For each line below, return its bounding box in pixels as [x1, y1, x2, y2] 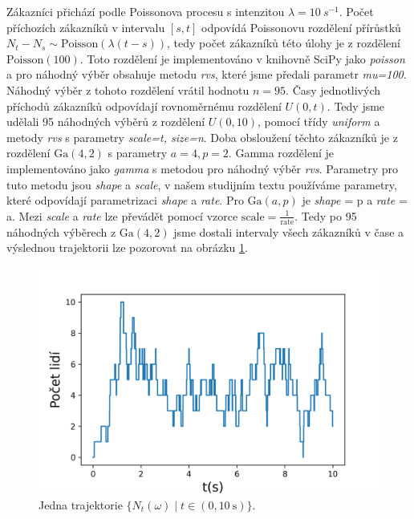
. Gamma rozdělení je [228, 144, 335, 161]
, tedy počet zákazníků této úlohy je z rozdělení [167, 34, 400, 51]
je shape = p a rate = [302, 192, 408, 209]
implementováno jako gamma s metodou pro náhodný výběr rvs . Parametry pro [6, 160, 399, 176]
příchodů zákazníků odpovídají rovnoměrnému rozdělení [6, 97, 282, 114]
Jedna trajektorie [39, 496, 123, 513]
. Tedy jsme [327, 97, 385, 114]
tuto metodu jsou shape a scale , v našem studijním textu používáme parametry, [6, 176, 397, 193]
